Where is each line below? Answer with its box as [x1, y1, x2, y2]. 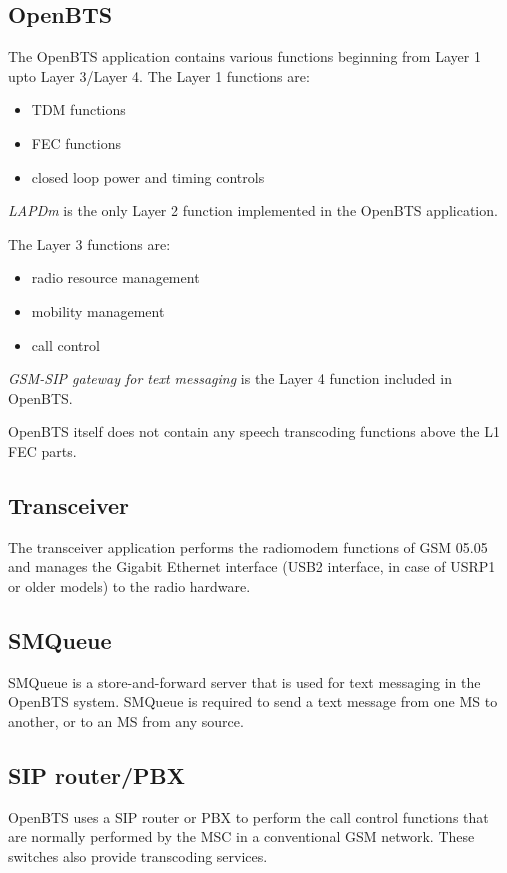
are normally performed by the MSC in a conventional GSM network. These [8, 826, 475, 847]
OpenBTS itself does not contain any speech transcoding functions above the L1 [8, 421, 500, 442]
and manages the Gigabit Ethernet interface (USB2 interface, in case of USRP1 [8, 556, 496, 577]
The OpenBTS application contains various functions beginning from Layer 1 [8, 46, 481, 67]
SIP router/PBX [8, 759, 185, 790]
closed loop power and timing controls [31, 166, 265, 187]
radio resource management [31, 267, 200, 288]
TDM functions [31, 99, 126, 120]
